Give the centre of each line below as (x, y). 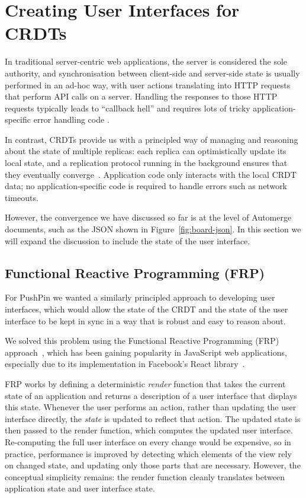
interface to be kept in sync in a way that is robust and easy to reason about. (145, 320)
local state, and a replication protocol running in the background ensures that (146, 163)
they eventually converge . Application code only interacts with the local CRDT (151, 174)
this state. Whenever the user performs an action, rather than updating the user (151, 407)
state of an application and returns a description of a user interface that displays (151, 395)
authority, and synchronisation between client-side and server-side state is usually (152, 73)
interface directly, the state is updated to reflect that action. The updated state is (153, 418)
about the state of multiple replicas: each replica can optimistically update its (146, 151)
